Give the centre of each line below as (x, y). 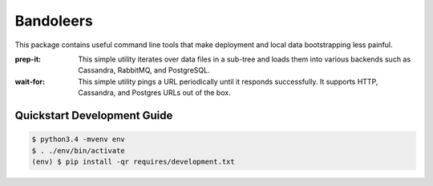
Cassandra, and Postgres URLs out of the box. (155, 93)
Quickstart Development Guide (94, 115)
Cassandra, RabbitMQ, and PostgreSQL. (144, 70)
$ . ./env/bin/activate (79, 150)
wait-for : (30, 81)
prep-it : (28, 59)
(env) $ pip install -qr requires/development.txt (134, 161)
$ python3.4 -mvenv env (79, 139)
